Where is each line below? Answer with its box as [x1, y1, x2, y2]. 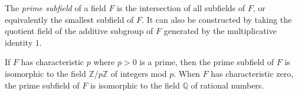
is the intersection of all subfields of [117, 2, 245, 13]
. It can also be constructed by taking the [142, 13, 292, 25]
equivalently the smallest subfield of [5, 13, 134, 25]
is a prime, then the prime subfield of [139, 56, 274, 68]
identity [5, 36, 33, 48]
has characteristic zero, [211, 67, 294, 79]
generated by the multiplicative [163, 25, 277, 37]
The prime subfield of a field [5, 2, 106, 13]
